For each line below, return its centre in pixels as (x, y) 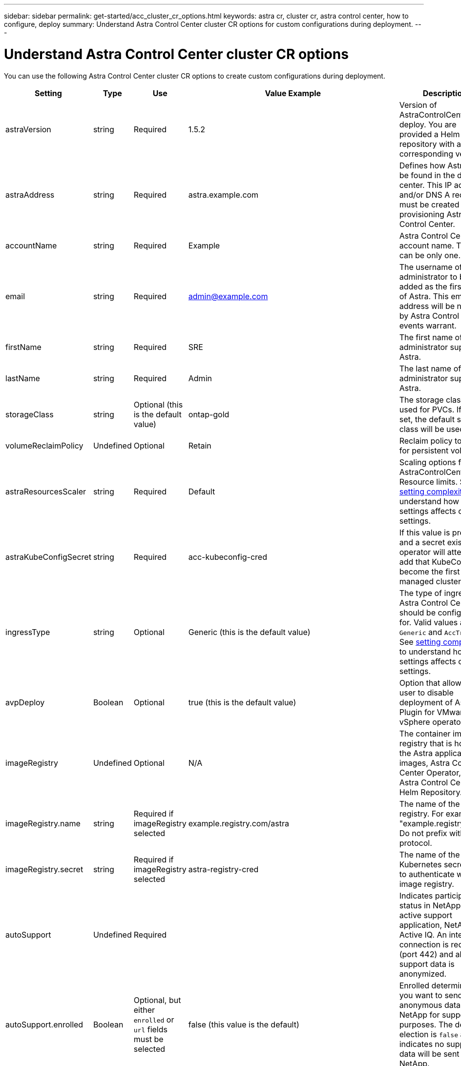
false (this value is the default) (244, 1024)
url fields (150, 1029)
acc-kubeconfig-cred (228, 557)
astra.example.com (223, 195)
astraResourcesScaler (46, 491)
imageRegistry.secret (44, 869)
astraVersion (28, 129)
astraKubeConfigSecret (48, 557)
